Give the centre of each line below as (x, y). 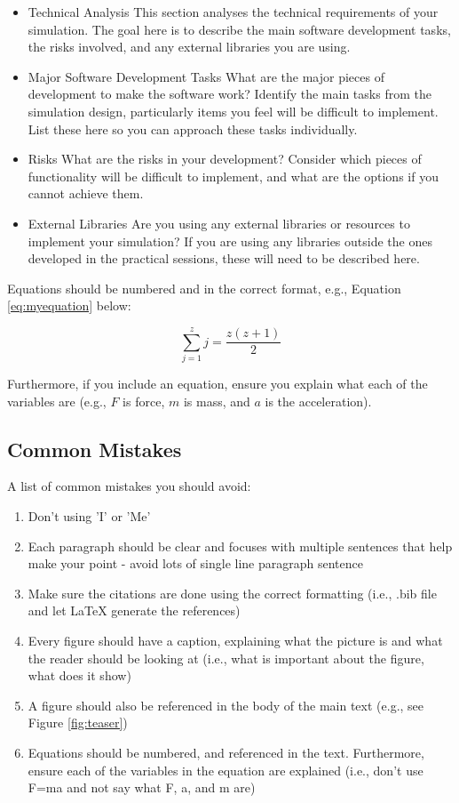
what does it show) (79, 675)
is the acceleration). (318, 401)
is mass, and (217, 401)
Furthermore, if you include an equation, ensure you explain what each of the (218, 384)
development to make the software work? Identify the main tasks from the (229, 94)
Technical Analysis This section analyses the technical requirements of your (233, 12)
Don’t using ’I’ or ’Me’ (89, 516)
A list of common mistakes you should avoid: (129, 486)
